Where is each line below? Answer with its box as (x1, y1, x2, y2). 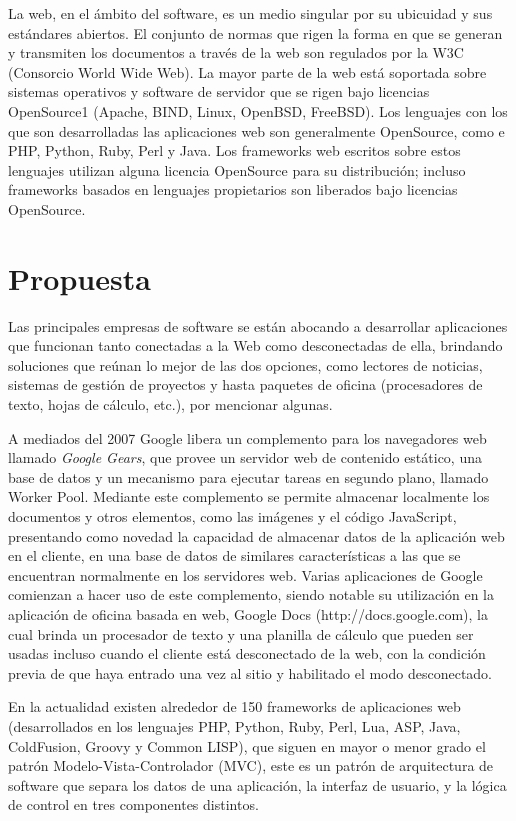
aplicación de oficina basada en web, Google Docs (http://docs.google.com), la (8, 603, 489, 624)
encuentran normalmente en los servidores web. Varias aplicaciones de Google (8, 564, 483, 585)
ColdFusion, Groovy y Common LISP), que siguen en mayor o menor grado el (8, 735, 486, 756)
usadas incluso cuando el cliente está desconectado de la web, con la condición (8, 643, 486, 664)
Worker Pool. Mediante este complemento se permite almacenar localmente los (8, 486, 490, 507)
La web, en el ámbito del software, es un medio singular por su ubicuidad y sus (8, 3, 493, 23)
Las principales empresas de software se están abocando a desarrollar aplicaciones (8, 315, 508, 336)
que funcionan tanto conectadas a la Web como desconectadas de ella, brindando (8, 335, 503, 356)
